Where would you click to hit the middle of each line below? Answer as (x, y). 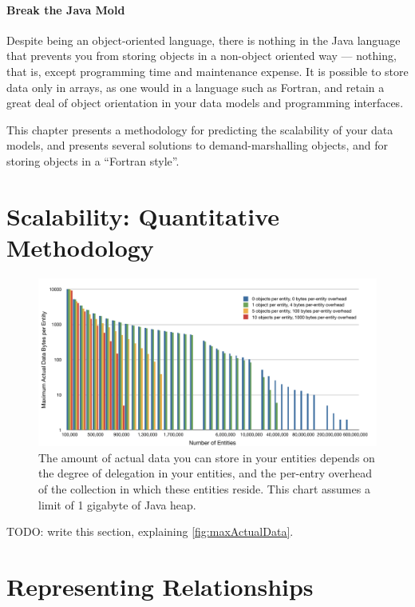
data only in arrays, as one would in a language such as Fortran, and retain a (196, 87)
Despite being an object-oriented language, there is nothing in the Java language (204, 40)
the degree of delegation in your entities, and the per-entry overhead (205, 473)
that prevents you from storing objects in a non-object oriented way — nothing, (202, 56)
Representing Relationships (160, 586)
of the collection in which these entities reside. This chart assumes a (204, 488)
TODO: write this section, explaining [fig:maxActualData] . (150, 531)
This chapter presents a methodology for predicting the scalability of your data (200, 129)
